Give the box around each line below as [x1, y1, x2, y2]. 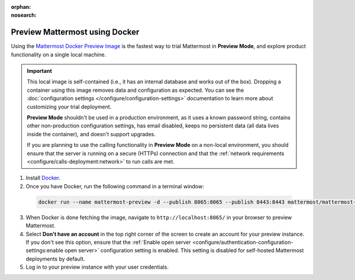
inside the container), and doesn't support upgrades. [27, 130, 156, 137]
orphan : [11, 4, 31, 10]
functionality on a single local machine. [11, 51, 106, 58]
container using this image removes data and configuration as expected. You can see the [27, 86, 244, 94]
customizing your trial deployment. [27, 103, 112, 110]
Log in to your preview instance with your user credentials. [25, 263, 169, 271]
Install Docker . [25, 175, 61, 182]
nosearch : [11, 12, 37, 19]
